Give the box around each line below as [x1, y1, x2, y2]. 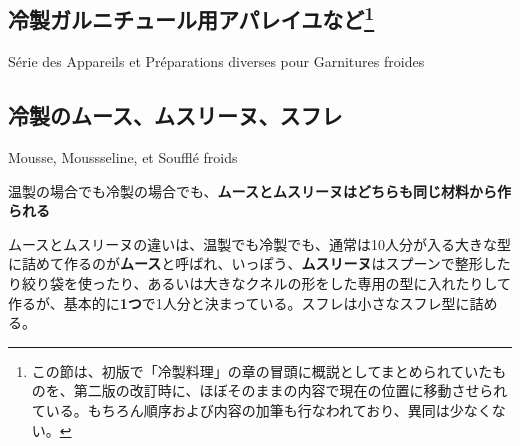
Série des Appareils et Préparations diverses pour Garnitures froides [8, 51, 425, 72]
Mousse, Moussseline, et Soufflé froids [8, 147, 238, 167]
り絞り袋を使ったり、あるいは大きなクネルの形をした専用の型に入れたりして [8, 272, 512, 293]
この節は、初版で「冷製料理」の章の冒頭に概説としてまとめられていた [31, 360, 493, 381]
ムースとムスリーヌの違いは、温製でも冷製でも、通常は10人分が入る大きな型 [8, 233, 511, 254]
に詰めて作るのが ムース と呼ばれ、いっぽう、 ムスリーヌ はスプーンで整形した [8, 253, 511, 274]
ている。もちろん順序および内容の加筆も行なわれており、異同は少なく [31, 399, 492, 420]
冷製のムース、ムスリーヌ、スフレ [8, 100, 343, 131]
